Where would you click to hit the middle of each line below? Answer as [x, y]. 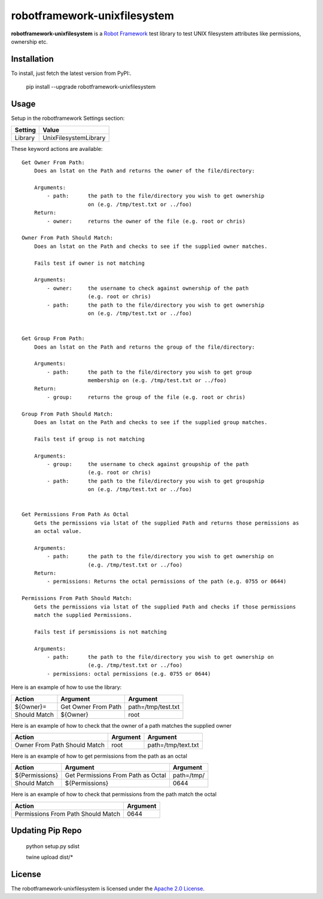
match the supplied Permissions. [83, 615]
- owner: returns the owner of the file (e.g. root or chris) [146, 221]
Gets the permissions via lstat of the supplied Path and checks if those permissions [165, 607]
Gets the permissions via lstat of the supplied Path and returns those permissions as [166, 523]
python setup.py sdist [53, 846]
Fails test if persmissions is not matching [100, 632]
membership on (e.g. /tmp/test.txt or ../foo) [157, 381]
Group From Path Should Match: [68, 414]
